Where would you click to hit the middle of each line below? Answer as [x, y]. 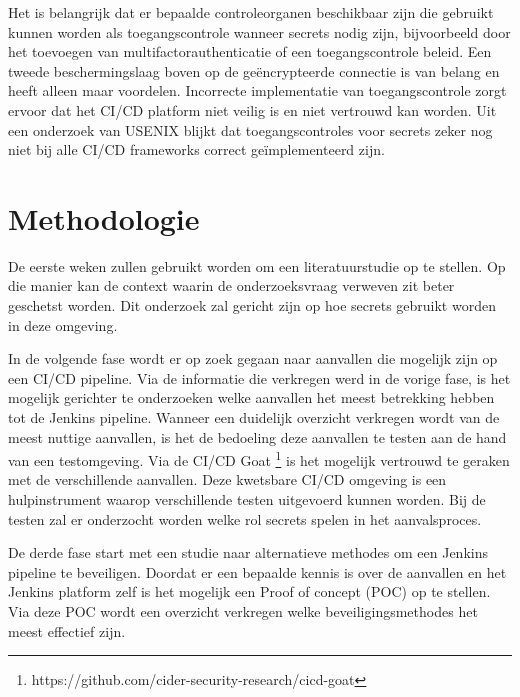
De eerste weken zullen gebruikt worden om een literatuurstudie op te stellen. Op [257, 265]
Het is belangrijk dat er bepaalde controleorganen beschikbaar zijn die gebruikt [251, 12]
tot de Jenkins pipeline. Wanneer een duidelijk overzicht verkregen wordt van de [254, 417]
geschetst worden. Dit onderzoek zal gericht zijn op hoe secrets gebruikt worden [252, 305]
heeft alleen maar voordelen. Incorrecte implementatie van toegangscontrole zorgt [257, 90]
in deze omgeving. [63, 324]
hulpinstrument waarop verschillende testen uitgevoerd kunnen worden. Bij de [247, 499]
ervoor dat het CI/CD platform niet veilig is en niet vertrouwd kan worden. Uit [252, 109]
